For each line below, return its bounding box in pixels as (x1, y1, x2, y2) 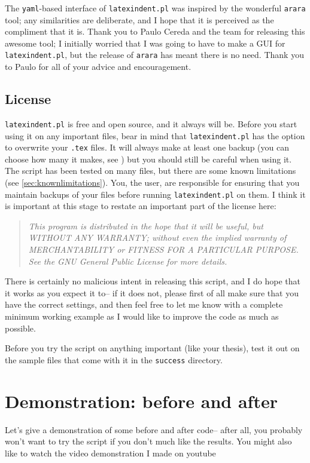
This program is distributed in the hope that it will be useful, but (28, 219, 263, 232)
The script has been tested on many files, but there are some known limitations (5, 164, 296, 177)
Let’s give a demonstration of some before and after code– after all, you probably (5, 423, 303, 436)
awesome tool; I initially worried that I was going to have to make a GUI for (5, 36, 285, 49)
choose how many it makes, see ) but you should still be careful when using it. (5, 152, 292, 165)
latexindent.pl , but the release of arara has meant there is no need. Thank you (5, 48, 304, 61)
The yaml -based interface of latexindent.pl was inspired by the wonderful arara (5, 2, 306, 14)
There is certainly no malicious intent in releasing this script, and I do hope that (5, 275, 301, 287)
